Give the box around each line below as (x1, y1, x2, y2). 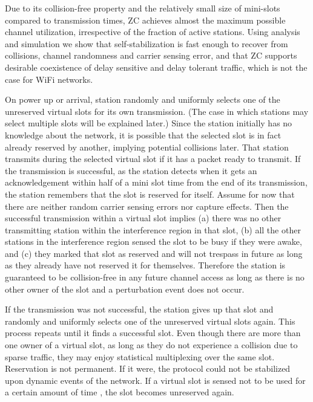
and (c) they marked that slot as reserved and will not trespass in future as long (5, 247, 303, 259)
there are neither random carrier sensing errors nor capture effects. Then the (5, 199, 289, 212)
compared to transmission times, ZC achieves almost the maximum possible (5, 13, 286, 26)
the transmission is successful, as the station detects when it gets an (5, 164, 257, 177)
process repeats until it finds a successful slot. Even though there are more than (5, 326, 301, 339)
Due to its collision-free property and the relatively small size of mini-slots (5, 2, 280, 14)
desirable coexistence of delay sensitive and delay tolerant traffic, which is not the (5, 60, 308, 73)
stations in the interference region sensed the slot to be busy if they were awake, (5, 235, 302, 248)
